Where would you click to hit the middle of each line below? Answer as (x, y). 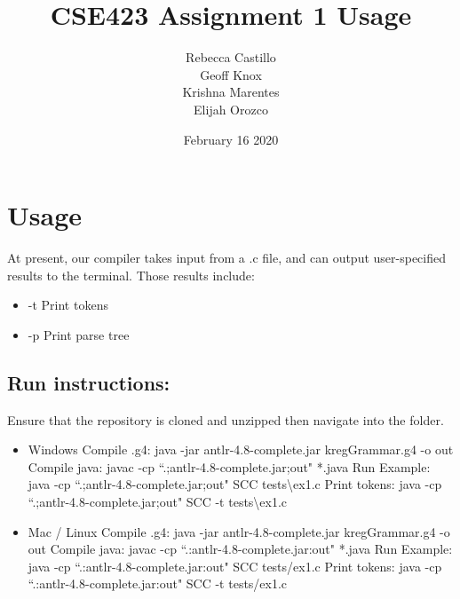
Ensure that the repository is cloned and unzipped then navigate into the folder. (226, 419)
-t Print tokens (68, 305)
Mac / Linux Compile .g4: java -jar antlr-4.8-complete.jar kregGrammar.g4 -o (239, 531)
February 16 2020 (231, 139)
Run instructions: (89, 382)
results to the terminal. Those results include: (131, 275)
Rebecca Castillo (231, 57)
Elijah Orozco (231, 109)
